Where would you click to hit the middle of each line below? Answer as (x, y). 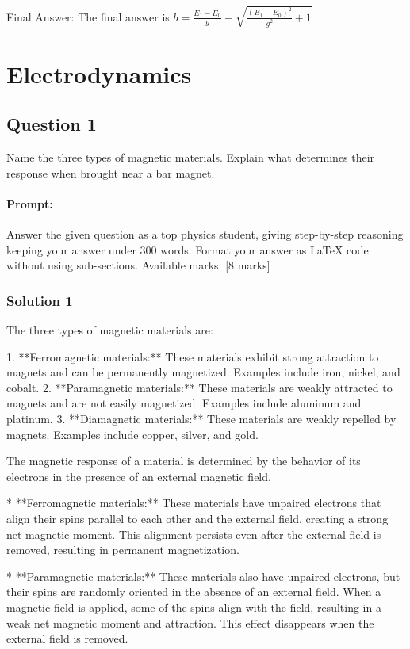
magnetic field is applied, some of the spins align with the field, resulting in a (194, 607)
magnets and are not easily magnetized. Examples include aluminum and (184, 403)
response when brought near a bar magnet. (111, 172)
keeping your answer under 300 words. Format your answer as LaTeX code (188, 249)
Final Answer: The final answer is (88, 16)
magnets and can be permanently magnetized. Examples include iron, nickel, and (203, 372)
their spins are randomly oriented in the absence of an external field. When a (194, 592)
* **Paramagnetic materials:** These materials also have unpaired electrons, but (203, 576)
